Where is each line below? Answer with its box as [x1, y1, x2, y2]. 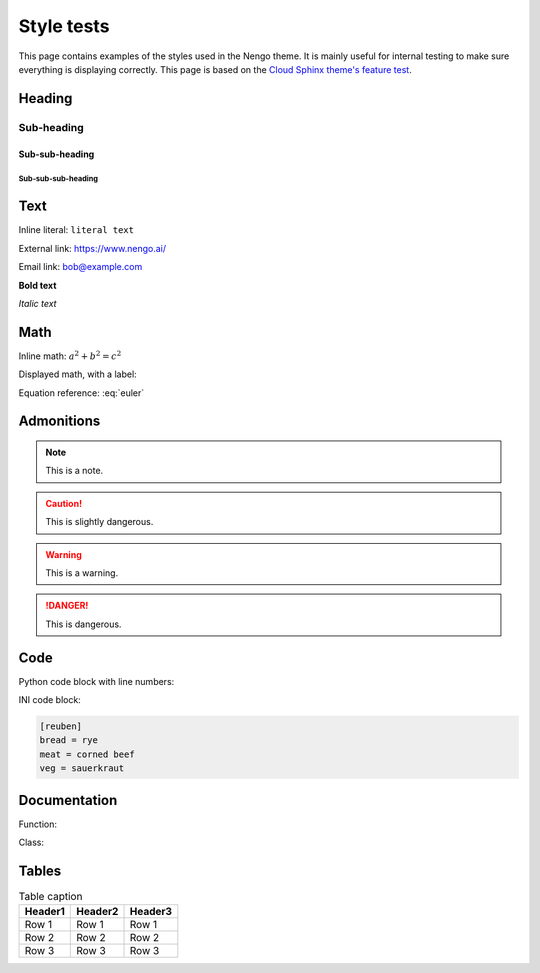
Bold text [18, 279, 57, 291]
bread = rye [39, 735, 99, 746]
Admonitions [18, 413, 101, 430]
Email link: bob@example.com [18, 261, 143, 273]
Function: [18, 818, 58, 830]
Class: [18, 836, 45, 849]
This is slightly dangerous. [45, 516, 154, 528]
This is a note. [45, 465, 104, 477]
